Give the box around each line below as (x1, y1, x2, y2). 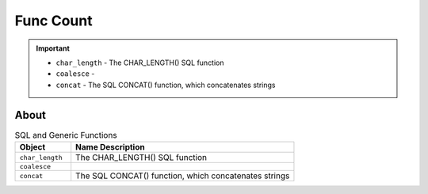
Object (19, 142, 46, 152)
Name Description (75, 142, 146, 152)
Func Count (14, 12, 93, 29)
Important (36, 44, 71, 53)
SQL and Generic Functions (14, 129, 118, 140)
